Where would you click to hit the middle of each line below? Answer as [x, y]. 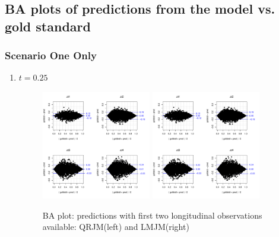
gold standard [48, 26]
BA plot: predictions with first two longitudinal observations [152, 215]
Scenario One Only [51, 55]
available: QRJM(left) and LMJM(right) [116, 227]
